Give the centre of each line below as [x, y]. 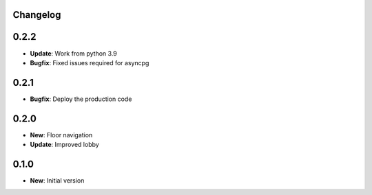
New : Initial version [57, 181]
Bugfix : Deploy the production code [81, 99]
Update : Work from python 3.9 [73, 53]
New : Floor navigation [61, 135]
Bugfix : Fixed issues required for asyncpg [90, 62]
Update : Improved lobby [64, 145]
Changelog [37, 15]
